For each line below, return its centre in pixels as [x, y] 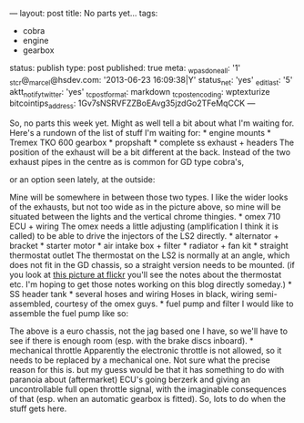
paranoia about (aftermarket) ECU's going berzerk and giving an [130, 380]
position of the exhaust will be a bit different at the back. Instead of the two [150, 152]
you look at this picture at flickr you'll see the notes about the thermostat [146, 275]
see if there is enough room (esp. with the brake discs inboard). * [132, 341]
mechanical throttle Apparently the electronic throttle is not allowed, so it [146, 351]
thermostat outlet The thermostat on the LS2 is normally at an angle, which [150, 255]
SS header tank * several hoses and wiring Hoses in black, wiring [132, 294]
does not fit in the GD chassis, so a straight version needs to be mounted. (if [152, 265]
